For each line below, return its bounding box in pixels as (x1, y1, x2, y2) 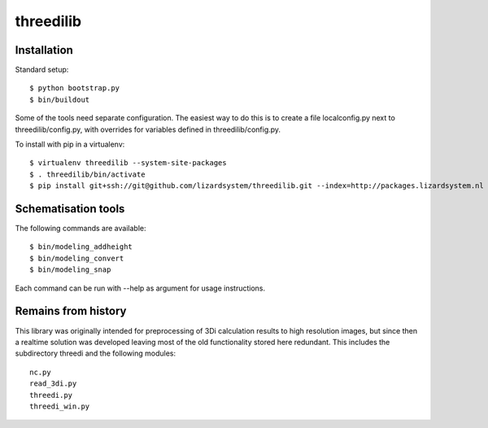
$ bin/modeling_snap (29, 265, 111, 274)
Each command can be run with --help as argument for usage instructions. (15, 283, 266, 293)
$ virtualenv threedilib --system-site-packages (29, 159, 227, 168)
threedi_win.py (29, 401, 90, 411)
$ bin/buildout (29, 94, 90, 104)
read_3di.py (29, 379, 77, 388)
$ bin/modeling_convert (29, 253, 124, 263)
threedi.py (29, 391, 73, 400)
